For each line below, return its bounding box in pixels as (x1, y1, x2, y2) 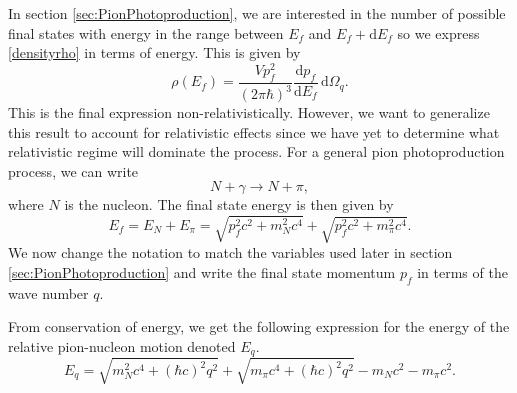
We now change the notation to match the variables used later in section (8, 242, 453, 263)
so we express (397, 22, 480, 43)
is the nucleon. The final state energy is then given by (64, 194, 394, 215)
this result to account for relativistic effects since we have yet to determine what (8, 121, 500, 142)
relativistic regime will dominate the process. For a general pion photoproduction (8, 141, 505, 162)
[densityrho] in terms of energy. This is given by (8, 42, 301, 63)
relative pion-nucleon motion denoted (8, 335, 236, 356)
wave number (8, 282, 89, 303)
